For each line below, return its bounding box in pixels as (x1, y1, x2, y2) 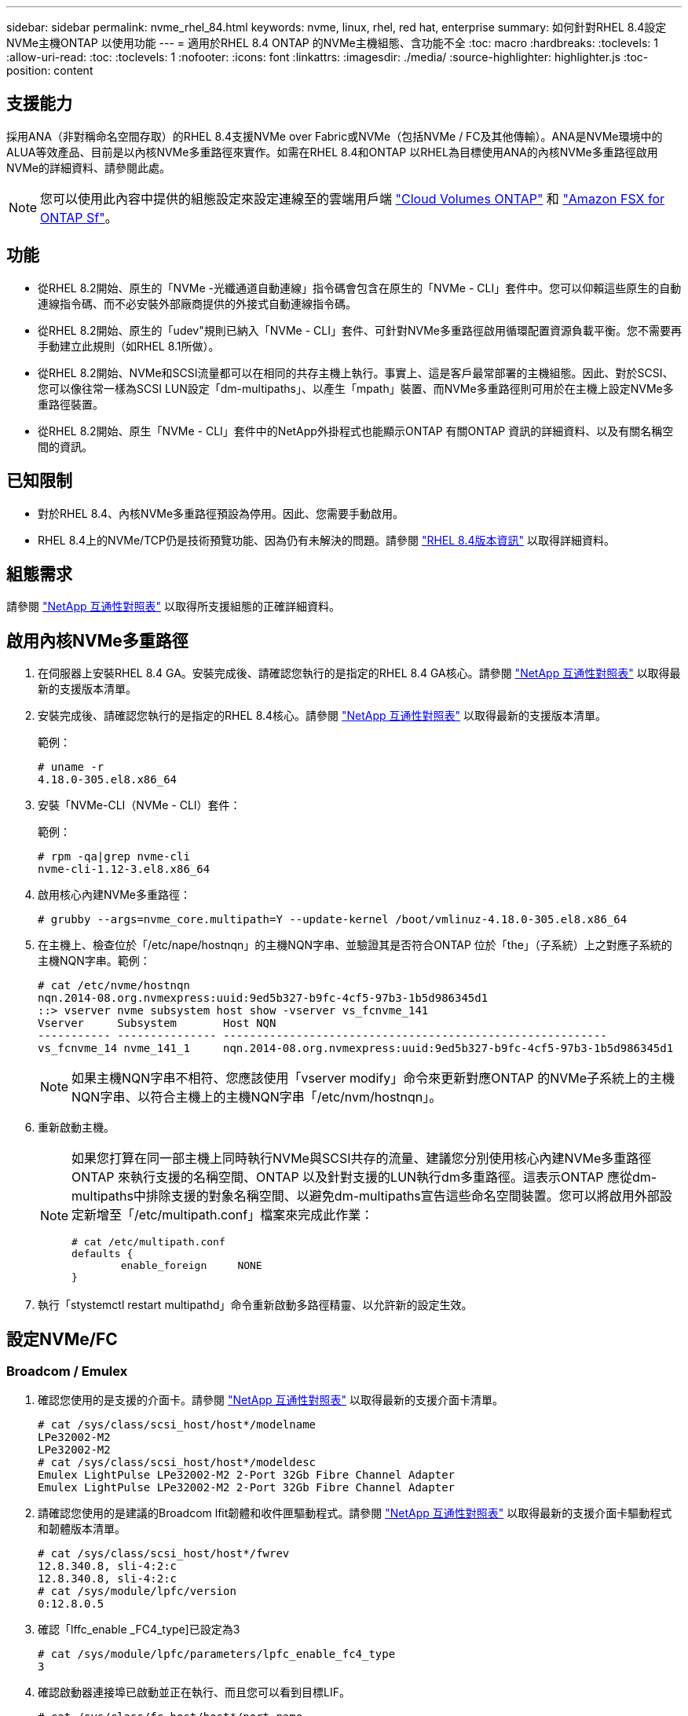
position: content (6, 64, 93, 77)
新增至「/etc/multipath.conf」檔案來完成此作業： (84, 1207, 374, 1223)
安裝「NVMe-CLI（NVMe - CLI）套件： (38, 798, 241, 812)
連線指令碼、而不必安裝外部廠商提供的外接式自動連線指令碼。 (38, 296, 357, 310)
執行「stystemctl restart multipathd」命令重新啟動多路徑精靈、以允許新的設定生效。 (38, 1298, 473, 1312)
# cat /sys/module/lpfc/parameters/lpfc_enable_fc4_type (38, 1648, 396, 1661)
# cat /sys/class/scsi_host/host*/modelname (38, 1418, 317, 1432)
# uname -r (38, 761, 104, 774)
